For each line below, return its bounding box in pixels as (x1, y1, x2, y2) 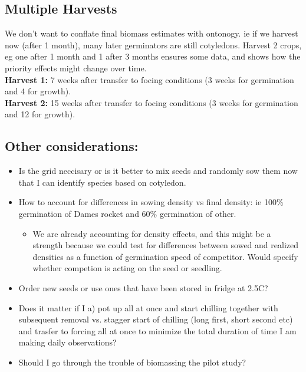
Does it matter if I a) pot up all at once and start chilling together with (18, 301, 278, 314)
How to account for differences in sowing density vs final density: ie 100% (18, 196, 284, 208)
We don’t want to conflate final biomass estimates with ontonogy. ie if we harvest (5, 27, 298, 39)
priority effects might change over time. (5, 61, 147, 74)
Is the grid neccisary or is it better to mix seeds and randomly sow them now (18, 164, 298, 177)
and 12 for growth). (5, 108, 75, 120)
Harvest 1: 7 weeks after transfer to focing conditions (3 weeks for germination (5, 73, 294, 85)
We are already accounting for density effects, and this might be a (32, 227, 271, 239)
